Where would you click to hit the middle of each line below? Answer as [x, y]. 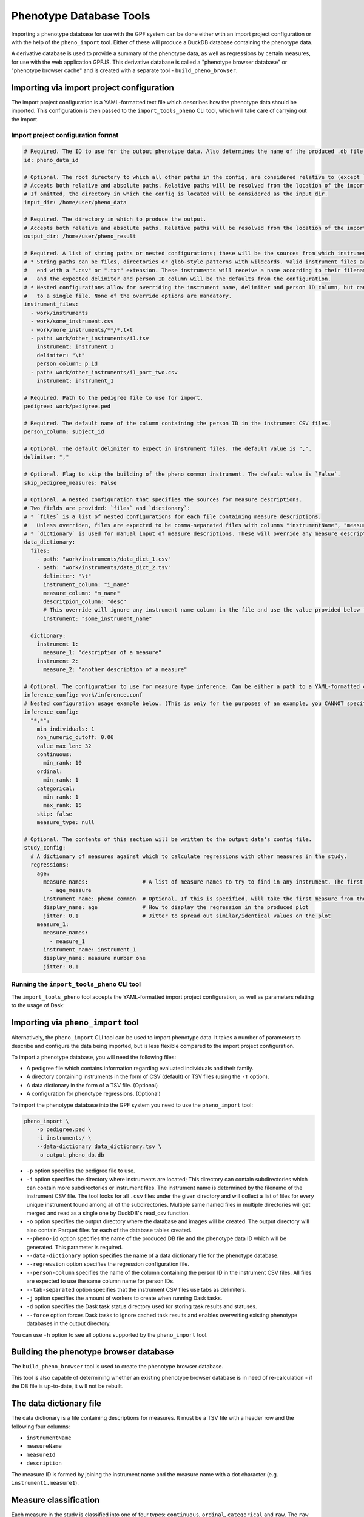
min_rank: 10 [62, 763]
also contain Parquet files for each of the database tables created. [109, 1230]
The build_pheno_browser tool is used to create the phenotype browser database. [117, 1367]
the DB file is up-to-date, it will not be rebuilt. [67, 1386]
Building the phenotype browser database [93, 1352]
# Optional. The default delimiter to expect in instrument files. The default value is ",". [168, 449]
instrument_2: [58, 661]
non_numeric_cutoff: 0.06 [75, 738]
